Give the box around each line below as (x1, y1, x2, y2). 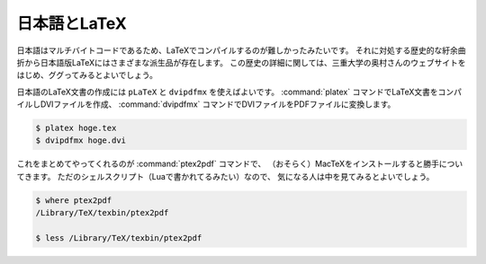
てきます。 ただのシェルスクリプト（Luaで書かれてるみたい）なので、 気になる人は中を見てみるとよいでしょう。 (16, 171, 435, 181)
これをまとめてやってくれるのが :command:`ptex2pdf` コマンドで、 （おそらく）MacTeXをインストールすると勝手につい (16, 158, 463, 170)
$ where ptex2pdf (35, 195, 112, 206)
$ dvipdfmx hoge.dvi (35, 136, 126, 145)
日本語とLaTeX (16, 13, 128, 33)
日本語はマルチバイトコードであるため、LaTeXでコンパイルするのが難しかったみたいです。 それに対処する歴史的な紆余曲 (16, 45, 467, 56)
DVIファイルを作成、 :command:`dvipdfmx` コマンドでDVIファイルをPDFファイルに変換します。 (40, 99, 396, 110)
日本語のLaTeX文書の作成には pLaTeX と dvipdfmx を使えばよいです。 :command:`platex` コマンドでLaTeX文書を (16, 86, 438, 97)
